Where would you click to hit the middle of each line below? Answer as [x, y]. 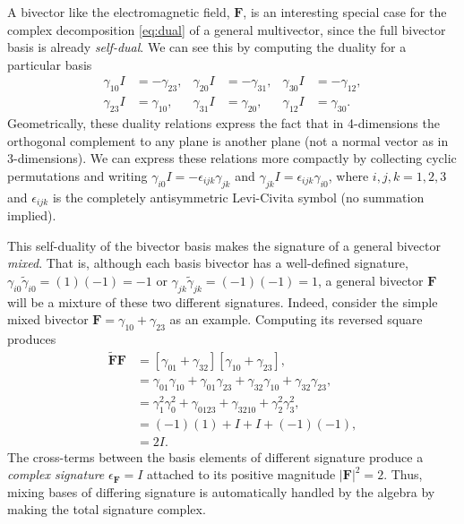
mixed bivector [48, 319]
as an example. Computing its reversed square [296, 319]
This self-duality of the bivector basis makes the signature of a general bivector [224, 245]
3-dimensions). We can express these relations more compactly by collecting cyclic [232, 158]
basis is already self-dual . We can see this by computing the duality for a [207, 47]
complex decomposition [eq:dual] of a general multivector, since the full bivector [227, 29]
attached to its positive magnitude [241, 474]
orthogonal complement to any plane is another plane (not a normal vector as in [228, 140]
